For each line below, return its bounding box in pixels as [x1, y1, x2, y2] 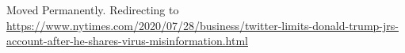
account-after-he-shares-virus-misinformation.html [6, 32, 248, 49]
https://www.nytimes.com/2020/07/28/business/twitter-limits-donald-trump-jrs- [6, 17, 399, 33]
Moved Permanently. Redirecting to [6, 2, 179, 17]
